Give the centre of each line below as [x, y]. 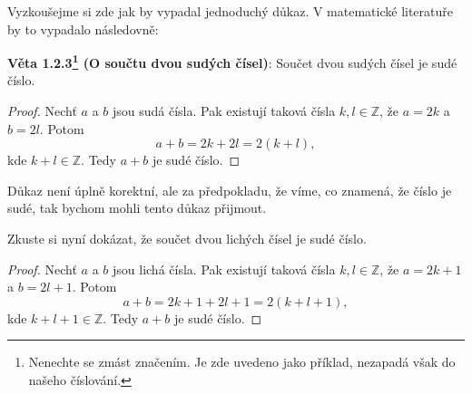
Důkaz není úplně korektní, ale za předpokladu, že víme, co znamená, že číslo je [230, 190]
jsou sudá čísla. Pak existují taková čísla [224, 111]
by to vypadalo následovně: [83, 29]
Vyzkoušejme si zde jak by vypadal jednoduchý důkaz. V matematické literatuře [231, 11]
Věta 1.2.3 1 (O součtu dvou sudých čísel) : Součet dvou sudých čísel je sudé [232, 61]
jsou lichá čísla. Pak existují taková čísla [224, 269]
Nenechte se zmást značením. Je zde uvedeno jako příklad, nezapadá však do [242, 362]
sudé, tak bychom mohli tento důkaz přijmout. [137, 208]
